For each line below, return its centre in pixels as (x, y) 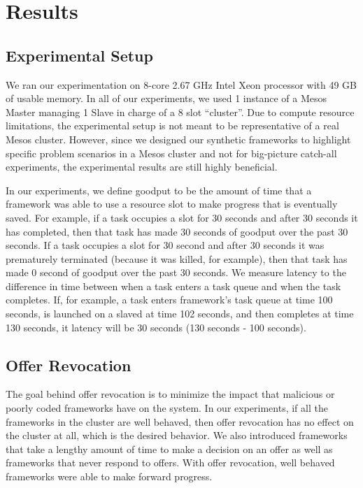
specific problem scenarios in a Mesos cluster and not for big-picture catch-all (171, 153)
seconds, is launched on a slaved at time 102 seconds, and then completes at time (180, 314)
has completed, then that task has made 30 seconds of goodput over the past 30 (177, 231)
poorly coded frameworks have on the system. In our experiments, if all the (167, 408)
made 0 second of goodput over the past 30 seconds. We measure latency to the (176, 272)
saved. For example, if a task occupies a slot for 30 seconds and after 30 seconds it (182, 217)
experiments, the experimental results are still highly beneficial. (142, 167)
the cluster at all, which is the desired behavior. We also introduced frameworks (177, 435)
